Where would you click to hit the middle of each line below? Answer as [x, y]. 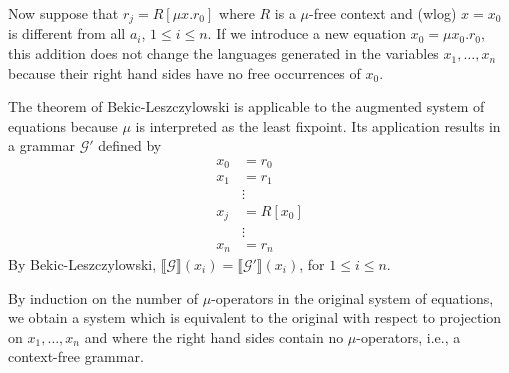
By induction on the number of [103, 297]
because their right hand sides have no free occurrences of [184, 72]
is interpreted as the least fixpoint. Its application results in [318, 125]
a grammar [41, 145]
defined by [130, 145]
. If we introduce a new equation [306, 33]
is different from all [67, 33]
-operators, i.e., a [408, 336]
